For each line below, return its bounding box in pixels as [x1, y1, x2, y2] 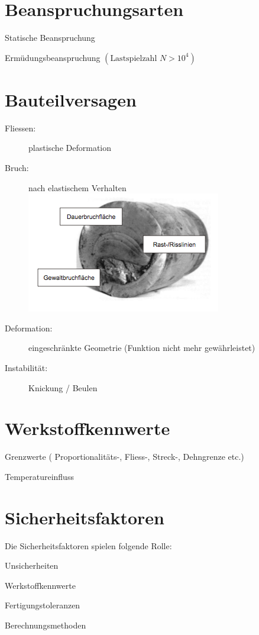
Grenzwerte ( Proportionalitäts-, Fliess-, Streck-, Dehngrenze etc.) [5, 450, 244, 463]
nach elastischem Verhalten [28, 181, 127, 194]
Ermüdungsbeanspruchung [5, 51, 101, 63]
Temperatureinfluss [5, 470, 74, 482]
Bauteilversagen [5, 87, 137, 111]
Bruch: [5, 162, 29, 174]
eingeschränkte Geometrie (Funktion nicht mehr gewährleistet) [28, 341, 255, 354]
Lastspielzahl [110, 54, 157, 63]
